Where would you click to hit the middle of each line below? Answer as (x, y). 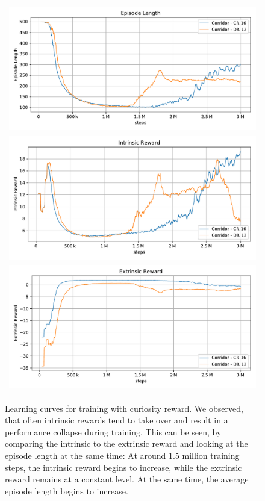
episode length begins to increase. (67, 490)
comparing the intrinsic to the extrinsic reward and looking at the (126, 443)
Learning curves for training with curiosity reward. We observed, (124, 408)
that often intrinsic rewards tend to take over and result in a (117, 420)
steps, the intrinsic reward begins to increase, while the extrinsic (123, 467)
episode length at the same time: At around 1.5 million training (122, 455)
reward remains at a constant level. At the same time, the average (127, 479)
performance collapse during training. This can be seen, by (113, 431)
